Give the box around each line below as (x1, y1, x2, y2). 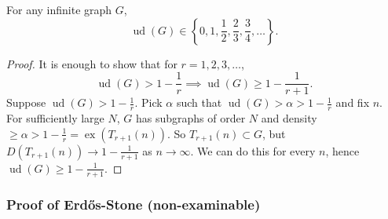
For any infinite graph (6, 2, 112, 17)
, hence (325, 142, 360, 159)
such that (176, 94, 222, 111)
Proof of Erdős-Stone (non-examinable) (6, 195, 261, 214)
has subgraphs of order (135, 110, 246, 126)
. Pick (134, 94, 163, 111)
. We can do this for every (190, 142, 316, 159)
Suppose (6, 94, 46, 111)
